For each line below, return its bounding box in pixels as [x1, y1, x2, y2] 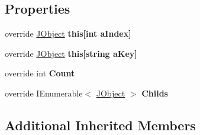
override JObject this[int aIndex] [5, 27, 131, 40]
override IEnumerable [5, 86, 83, 99]
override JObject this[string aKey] [5, 47, 137, 59]
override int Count [5, 67, 75, 79]
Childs [141, 86, 168, 99]
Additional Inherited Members [5, 115, 196, 134]
